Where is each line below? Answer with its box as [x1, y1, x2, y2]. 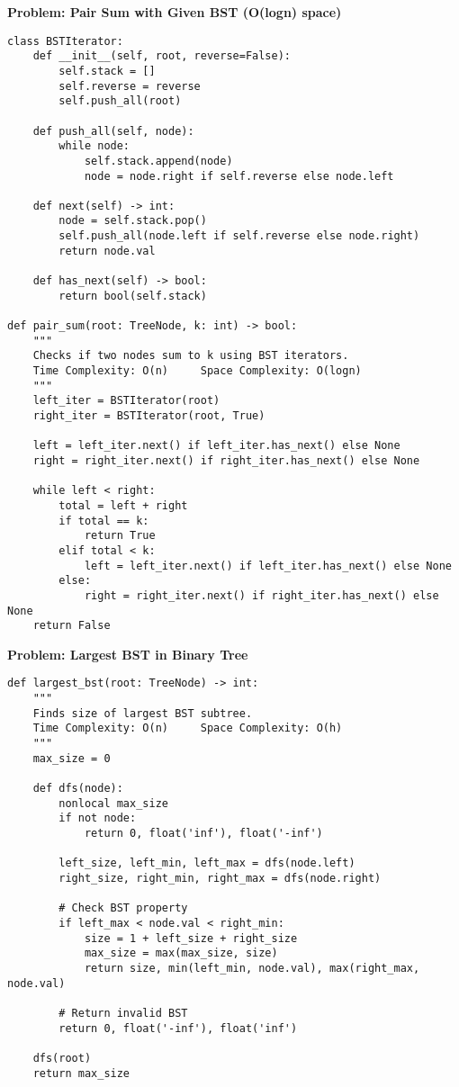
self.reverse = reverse [58, 79, 201, 93]
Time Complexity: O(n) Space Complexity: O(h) [32, 722, 343, 735]
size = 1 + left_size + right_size [84, 931, 298, 945]
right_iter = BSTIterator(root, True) [32, 409, 265, 422]
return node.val [58, 244, 156, 257]
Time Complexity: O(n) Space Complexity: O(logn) [32, 364, 362, 378]
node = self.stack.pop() [58, 214, 207, 228]
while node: [58, 139, 130, 153]
